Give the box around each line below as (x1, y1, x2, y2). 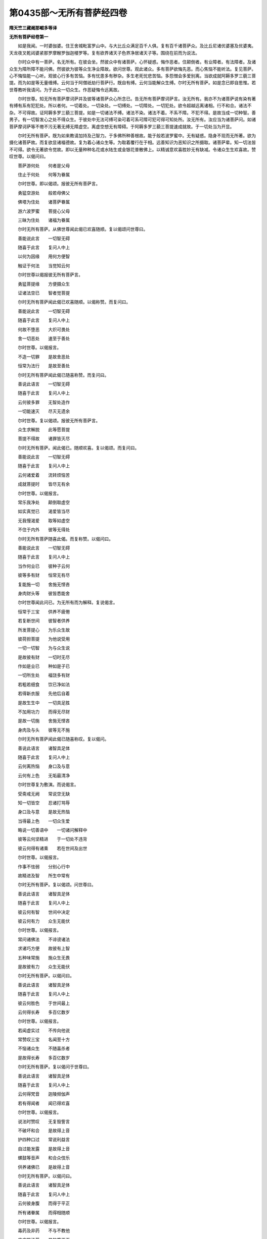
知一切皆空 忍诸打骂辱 (17, 799, 70, 805)
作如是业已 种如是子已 (17, 663, 70, 669)
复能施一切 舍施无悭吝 (17, 581, 70, 587)
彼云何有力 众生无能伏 (17, 918, 70, 924)
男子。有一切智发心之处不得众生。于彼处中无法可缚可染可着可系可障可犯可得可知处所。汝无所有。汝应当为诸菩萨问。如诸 (9, 116, 256, 122)
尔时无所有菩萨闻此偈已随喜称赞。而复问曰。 (17, 372, 109, 378)
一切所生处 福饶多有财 (17, 672, 70, 678)
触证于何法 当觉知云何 (17, 263, 70, 269)
